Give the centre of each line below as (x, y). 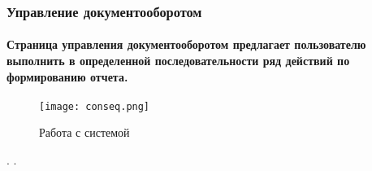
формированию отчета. (67, 76)
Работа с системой (84, 132)
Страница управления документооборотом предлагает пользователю (186, 44)
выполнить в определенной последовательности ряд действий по (178, 61)
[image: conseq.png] (95, 106)
